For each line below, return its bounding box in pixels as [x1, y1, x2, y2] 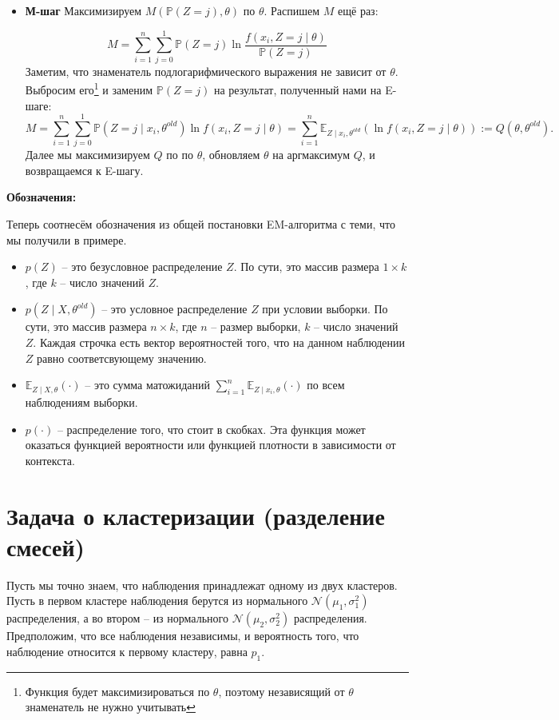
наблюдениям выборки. [25, 394, 138, 411]
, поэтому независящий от [218, 682, 345, 699]
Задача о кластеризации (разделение [6, 499, 385, 531]
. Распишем [264, 2, 320, 18]
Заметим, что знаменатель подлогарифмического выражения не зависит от [25, 62, 387, 79]
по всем [307, 376, 345, 393]
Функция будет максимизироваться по [25, 682, 210, 699]
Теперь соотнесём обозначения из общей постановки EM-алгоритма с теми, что [6, 216, 395, 233]
